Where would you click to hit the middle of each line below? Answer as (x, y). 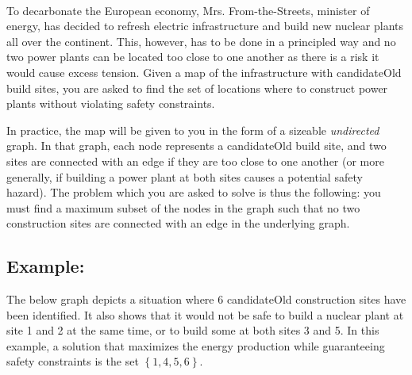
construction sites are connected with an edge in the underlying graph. (178, 223)
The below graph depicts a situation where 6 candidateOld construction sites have (206, 299)
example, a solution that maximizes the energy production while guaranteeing (196, 345)
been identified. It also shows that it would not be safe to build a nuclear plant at (205, 314)
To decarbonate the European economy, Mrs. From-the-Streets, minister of (188, 10)
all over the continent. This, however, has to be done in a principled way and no (201, 41)
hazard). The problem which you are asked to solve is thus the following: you (194, 192)
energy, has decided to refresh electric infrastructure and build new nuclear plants (205, 26)
